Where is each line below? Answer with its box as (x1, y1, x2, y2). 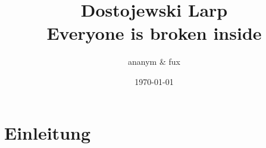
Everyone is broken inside (46, 21, 262, 45)
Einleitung (4, 120, 91, 144)
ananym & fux (128, 55, 180, 68)
